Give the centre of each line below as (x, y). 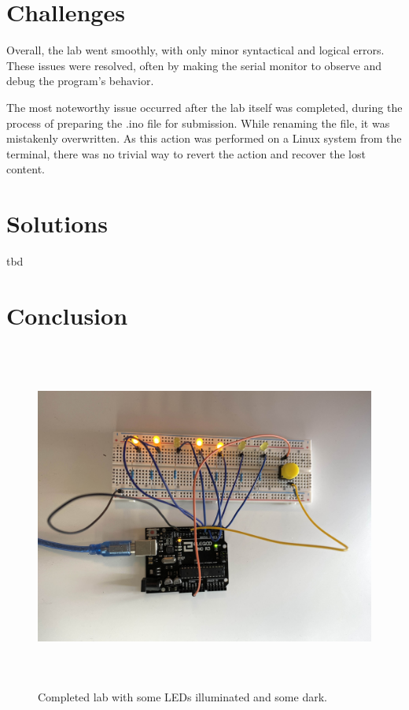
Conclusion (67, 315)
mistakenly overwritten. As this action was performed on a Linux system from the (204, 138)
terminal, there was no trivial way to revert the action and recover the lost (186, 153)
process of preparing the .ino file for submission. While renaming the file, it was (198, 123)
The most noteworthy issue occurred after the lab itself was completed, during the (204, 107)
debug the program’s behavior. (80, 81)
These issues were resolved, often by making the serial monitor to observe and (194, 65)
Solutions (57, 223)
